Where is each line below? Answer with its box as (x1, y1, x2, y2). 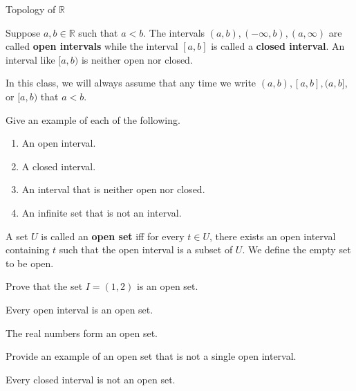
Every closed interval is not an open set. (6, 372, 176, 386)
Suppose (6, 25, 41, 39)
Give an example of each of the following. (6, 112, 180, 127)
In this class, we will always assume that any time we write (6, 75, 256, 90)
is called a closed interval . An (211, 39, 345, 53)
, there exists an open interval (209, 228, 336, 243)
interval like (6, 52, 55, 66)
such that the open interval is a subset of (59, 242, 233, 257)
